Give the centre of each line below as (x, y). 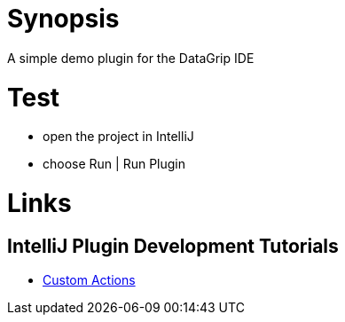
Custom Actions (89, 280)
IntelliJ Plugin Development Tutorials (173, 246)
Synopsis (63, 19)
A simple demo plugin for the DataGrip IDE (131, 58)
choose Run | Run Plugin (114, 164)
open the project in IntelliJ (118, 137)
